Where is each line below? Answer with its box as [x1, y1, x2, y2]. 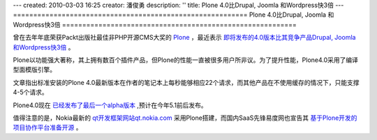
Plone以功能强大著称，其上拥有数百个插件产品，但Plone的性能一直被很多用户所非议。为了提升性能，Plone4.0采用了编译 [13, 56, 359, 64]
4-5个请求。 [13, 88, 48, 97]
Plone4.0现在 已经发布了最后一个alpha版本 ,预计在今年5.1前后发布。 [13, 101, 207, 109]
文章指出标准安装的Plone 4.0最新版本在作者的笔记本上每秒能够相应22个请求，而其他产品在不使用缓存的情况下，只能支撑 [13, 78, 360, 86]
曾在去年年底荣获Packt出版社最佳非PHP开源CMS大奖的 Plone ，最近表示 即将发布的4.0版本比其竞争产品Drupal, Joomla [13, 33, 356, 42]
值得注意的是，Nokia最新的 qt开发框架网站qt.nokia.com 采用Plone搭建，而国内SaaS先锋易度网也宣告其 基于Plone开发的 [13, 114, 357, 122]
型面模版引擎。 [13, 65, 56, 74]
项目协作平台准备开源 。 [13, 123, 82, 132]
